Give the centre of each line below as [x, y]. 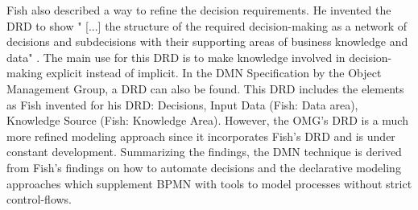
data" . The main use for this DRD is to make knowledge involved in [176, 57]
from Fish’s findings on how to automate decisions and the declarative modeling [204, 167]
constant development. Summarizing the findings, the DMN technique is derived [204, 152]
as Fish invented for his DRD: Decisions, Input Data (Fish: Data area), [182, 104]
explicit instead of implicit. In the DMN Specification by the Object [214, 73]
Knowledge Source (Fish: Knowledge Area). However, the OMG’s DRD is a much [207, 120]
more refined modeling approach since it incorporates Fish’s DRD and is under [201, 136]
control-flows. [39, 199]
